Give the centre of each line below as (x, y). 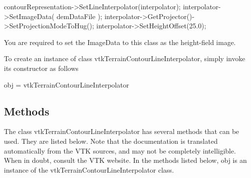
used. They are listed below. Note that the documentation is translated (111, 141)
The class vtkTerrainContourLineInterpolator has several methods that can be (122, 131)
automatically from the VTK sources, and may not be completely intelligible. (120, 150)
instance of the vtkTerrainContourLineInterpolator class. (89, 169)
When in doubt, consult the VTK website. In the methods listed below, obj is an (125, 160)
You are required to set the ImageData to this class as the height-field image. (120, 42)
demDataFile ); (79, 16)
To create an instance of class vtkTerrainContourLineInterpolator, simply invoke (125, 58)
